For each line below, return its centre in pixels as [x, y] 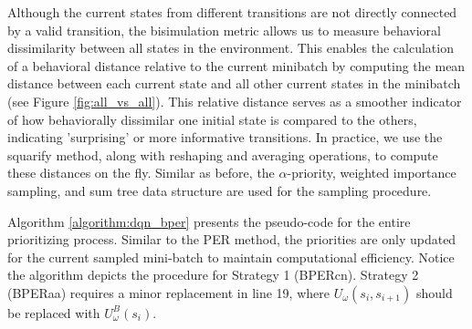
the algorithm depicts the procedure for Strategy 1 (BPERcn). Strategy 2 [213, 275]
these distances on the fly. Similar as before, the [141, 173]
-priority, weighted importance [372, 173]
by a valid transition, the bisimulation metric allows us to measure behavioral [224, 30]
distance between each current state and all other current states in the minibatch [234, 83]
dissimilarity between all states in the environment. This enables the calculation [231, 48]
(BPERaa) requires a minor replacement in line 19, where [168, 292]
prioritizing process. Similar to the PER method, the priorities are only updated [232, 239]
